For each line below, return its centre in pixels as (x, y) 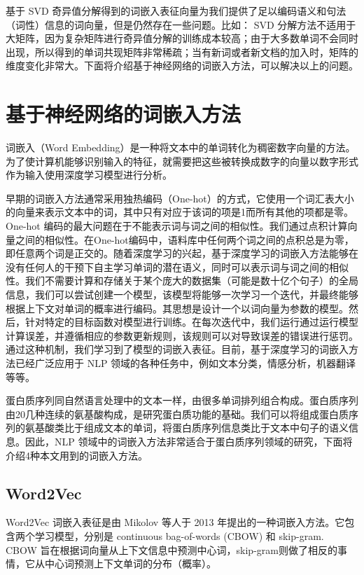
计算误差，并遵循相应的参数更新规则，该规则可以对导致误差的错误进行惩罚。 (182, 335)
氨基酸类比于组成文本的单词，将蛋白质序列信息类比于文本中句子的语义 (187, 428)
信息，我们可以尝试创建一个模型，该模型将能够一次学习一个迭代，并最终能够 (182, 295)
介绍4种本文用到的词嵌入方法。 (77, 455)
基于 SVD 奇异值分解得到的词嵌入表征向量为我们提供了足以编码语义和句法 (176, 11)
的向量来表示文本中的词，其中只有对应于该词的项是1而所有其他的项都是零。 (180, 212)
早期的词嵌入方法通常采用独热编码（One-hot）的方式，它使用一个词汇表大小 (180, 198)
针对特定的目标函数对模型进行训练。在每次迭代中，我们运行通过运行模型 (191, 322)
